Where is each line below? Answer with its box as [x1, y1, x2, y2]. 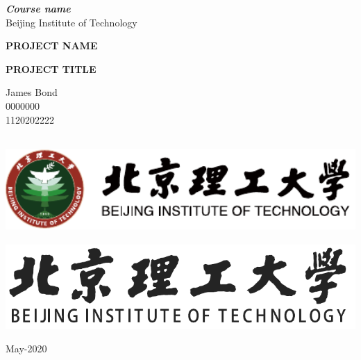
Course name [6, 1, 71, 15]
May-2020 [6, 341, 47, 356]
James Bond [6, 85, 58, 99]
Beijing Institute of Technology [6, 15, 137, 29]
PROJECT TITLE [6, 61, 96, 76]
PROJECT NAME [6, 38, 98, 53]
